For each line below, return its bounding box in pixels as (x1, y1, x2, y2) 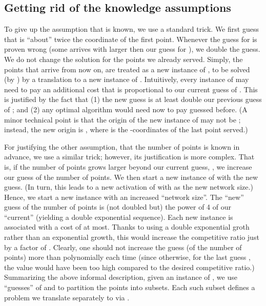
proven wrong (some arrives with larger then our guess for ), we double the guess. (4, 44, 260, 54)
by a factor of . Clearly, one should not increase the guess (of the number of (4, 241, 242, 252)
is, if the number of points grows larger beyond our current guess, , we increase (4, 161, 252, 172)
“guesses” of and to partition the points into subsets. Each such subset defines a (4, 282, 255, 293)
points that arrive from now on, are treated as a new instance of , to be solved (4, 64, 250, 74)
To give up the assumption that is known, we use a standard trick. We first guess (4, 24, 259, 34)
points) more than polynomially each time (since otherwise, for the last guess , (4, 252, 251, 262)
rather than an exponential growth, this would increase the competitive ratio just (4, 232, 259, 242)
